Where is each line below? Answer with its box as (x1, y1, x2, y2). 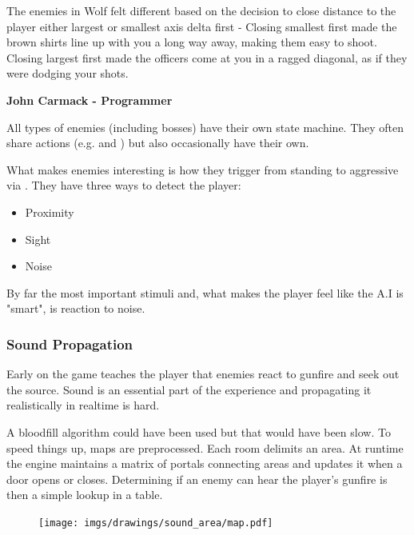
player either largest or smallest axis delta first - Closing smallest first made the (6, 18, 397, 34)
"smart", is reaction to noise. (6, 300, 145, 317)
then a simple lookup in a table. (6, 486, 163, 503)
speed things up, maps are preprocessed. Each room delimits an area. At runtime (6, 439, 404, 456)
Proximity (25, 203, 74, 220)
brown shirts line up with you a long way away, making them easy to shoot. (6, 34, 377, 50)
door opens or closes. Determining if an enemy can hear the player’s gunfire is (6, 470, 388, 487)
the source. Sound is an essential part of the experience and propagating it (6, 381, 372, 397)
